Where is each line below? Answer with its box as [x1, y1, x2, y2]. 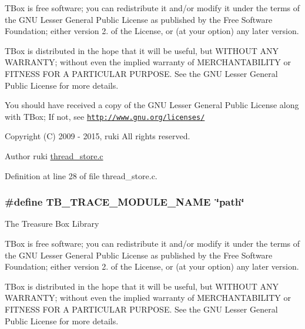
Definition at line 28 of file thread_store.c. [5, 169, 157, 182]
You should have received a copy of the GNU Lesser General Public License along [5, 99, 299, 111]
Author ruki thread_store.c [5, 150, 103, 162]
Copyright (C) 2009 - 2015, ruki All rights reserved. [5, 130, 190, 142]
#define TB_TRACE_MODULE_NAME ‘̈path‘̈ [5, 194, 244, 209]
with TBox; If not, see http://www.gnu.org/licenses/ [5, 110, 205, 122]
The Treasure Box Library [5, 217, 99, 230]
